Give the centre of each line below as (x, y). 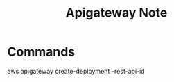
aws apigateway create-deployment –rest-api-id (76, 71)
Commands (41, 52)
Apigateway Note (116, 13)
